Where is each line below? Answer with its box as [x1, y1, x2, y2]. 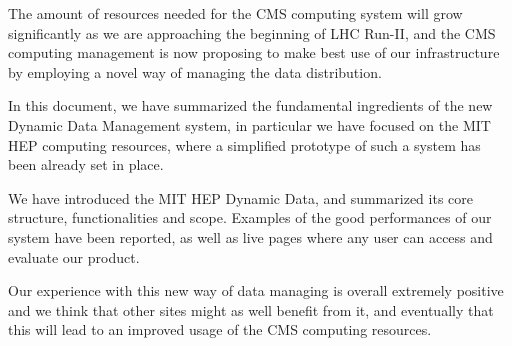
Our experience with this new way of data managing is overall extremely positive [8, 280, 504, 301]
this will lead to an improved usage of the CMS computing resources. [8, 319, 432, 340]
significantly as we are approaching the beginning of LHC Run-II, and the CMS [8, 22, 496, 43]
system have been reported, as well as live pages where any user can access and [8, 226, 493, 247]
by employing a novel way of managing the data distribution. [8, 61, 382, 82]
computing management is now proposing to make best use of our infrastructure [8, 42, 500, 63]
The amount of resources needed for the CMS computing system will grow [8, 3, 463, 23]
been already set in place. [8, 154, 164, 175]
